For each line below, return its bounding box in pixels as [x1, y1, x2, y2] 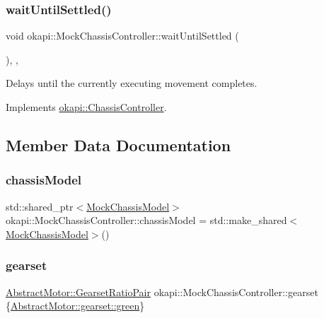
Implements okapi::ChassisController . [6, 100, 167, 114]
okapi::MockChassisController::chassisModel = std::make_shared [6, 213, 287, 228]
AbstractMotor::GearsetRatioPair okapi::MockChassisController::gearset [6, 284, 318, 299]
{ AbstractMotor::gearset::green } [6, 298, 145, 313]
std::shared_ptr [6, 199, 74, 213]
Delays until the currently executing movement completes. [6, 76, 258, 90]
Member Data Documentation [6, 134, 231, 155]
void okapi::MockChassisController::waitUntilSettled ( [6, 28, 239, 43]
